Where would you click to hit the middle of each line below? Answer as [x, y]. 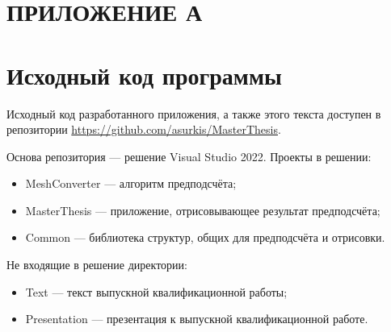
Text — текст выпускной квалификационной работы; [156, 291]
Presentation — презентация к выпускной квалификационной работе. [197, 319]
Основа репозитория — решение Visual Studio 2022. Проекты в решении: [189, 156]
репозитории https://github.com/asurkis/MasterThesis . [144, 129]
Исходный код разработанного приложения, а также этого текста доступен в [194, 113]
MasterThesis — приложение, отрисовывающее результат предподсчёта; [203, 210]
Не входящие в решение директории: [97, 265]
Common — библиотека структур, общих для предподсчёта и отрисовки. [205, 237]
